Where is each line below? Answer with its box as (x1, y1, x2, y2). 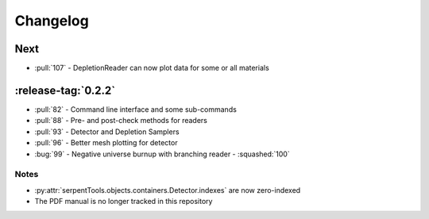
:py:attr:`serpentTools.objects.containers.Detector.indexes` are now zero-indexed (34, 185, 301, 194)
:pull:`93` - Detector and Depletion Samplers (34, 127, 180, 136)
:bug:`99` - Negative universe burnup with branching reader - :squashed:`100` (34, 149, 290, 159)
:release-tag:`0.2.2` (14, 83, 115, 97)
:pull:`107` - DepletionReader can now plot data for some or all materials (34, 63, 269, 73)
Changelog (14, 12, 89, 29)
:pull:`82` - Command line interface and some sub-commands (34, 104, 238, 114)
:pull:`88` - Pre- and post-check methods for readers (34, 116, 208, 125)
